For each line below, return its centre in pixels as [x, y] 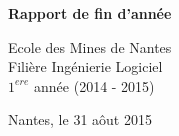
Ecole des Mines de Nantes [90, 46]
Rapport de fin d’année [90, 13]
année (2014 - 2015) [94, 85]
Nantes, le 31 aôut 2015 [80, 119]
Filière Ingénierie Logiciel [85, 66]
